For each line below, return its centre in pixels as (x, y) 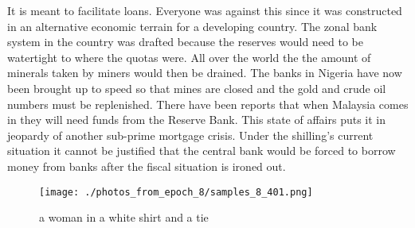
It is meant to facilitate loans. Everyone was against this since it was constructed (205, 10)
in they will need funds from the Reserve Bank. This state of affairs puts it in (197, 120)
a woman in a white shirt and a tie (124, 217)
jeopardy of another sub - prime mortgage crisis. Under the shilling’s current (190, 135)
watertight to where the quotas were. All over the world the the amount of (189, 57)
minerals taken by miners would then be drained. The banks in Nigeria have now (205, 73)
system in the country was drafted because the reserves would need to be (186, 42)
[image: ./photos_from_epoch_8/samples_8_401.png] (176, 192)
